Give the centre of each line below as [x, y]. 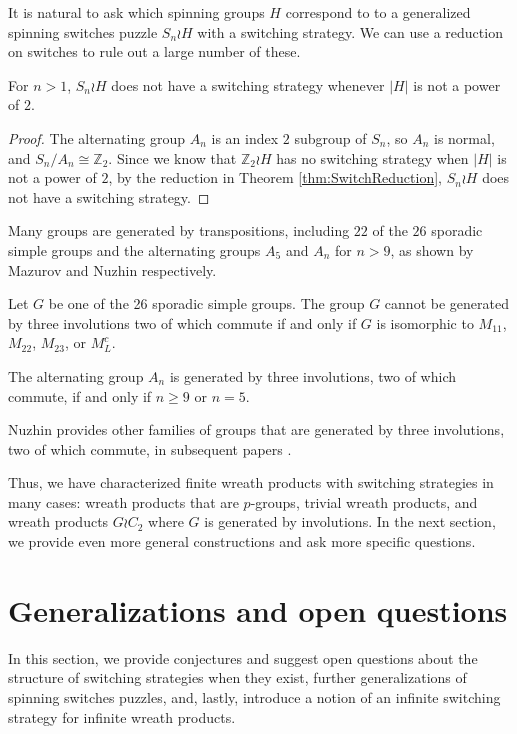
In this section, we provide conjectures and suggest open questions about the [243, 657]
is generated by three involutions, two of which [313, 375]
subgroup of [330, 137]
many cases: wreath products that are [123, 501]
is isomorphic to [425, 322]
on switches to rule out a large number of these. [154, 51]
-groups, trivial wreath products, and [364, 501]
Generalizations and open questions [258, 609]
